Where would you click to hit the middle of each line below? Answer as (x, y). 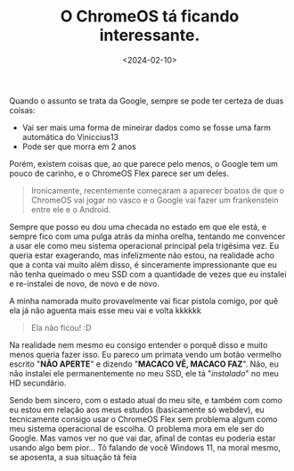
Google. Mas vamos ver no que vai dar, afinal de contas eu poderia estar (143, 438)
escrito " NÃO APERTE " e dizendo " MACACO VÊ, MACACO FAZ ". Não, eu (144, 364)
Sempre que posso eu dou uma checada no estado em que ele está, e (138, 227)
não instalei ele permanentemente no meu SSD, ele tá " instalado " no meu (144, 373)
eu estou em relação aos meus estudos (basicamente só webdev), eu (137, 409)
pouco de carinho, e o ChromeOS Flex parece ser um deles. (119, 173)
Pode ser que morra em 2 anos (79, 146)
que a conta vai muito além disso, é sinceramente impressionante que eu (143, 264)
